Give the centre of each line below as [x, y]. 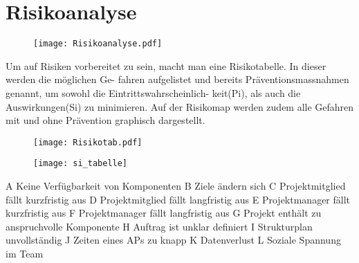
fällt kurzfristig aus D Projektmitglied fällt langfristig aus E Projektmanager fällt [178, 199]
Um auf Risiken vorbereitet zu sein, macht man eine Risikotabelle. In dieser [166, 65]
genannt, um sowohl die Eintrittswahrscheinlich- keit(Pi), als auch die [153, 92]
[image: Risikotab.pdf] [88, 142]
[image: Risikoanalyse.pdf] [98, 44]
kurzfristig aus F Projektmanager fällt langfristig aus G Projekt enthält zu [164, 213]
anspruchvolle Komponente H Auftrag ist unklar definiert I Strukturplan [159, 226]
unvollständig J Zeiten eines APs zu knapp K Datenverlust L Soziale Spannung [173, 240]
